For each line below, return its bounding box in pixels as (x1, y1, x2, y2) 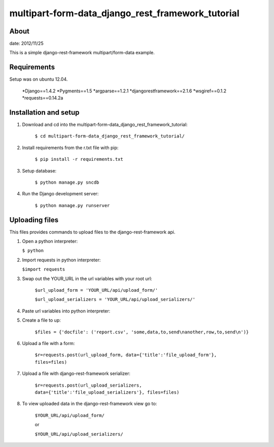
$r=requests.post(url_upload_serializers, (35, 382, 142, 388)
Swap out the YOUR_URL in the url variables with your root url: (22, 276, 152, 282)
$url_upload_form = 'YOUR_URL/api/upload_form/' (35, 287, 158, 293)
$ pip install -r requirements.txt (35, 156, 124, 162)
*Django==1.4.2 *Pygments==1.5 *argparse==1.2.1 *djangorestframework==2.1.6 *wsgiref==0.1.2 (22, 88, 227, 94)
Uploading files (9, 216, 59, 224)
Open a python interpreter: (22, 238, 78, 245)
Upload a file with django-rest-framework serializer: (22, 370, 130, 376)
